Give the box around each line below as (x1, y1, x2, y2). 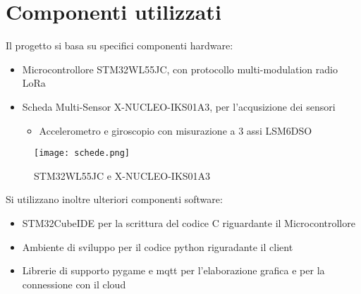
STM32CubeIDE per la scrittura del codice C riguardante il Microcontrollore (22, 215, 355, 230)
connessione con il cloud (22, 276, 126, 291)
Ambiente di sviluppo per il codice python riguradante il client (22, 239, 293, 254)
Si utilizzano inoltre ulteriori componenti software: (6, 192, 223, 207)
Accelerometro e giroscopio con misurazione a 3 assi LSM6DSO (39, 123, 312, 137)
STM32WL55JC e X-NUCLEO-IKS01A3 (34, 168, 211, 183)
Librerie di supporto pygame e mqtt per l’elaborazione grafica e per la (22, 263, 325, 278)
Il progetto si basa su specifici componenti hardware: (6, 38, 233, 53)
